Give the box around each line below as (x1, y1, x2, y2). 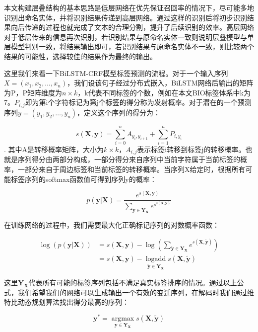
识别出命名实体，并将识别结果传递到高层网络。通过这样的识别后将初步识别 (4, 12, 247, 22)
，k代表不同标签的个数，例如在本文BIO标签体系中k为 (77, 87, 251, 97)
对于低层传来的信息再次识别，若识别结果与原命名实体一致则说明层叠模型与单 (4, 31, 254, 42)
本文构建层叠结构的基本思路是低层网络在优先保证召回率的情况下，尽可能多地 (4, 2, 254, 12)
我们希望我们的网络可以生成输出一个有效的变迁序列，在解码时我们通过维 (17, 287, 254, 297)
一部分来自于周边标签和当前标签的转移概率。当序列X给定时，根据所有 (17, 164, 246, 174)
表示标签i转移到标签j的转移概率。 (137, 144, 246, 154)
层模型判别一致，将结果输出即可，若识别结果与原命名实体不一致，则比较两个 (4, 41, 254, 52)
